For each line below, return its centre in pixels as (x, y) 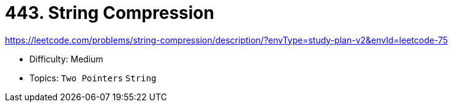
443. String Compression (110, 13)
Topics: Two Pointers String (93, 78)
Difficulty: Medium (66, 59)
